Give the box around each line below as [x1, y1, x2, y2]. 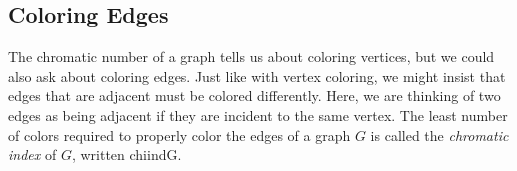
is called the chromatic [370, 124, 509, 145]
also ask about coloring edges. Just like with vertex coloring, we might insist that [8, 65, 506, 86]
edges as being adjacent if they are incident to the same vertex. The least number [8, 104, 508, 125]
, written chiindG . [71, 144, 182, 165]
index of [8, 144, 57, 165]
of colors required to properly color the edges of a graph [8, 124, 351, 145]
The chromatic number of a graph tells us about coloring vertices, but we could [8, 46, 495, 67]
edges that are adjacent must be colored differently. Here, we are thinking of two [8, 85, 501, 106]
